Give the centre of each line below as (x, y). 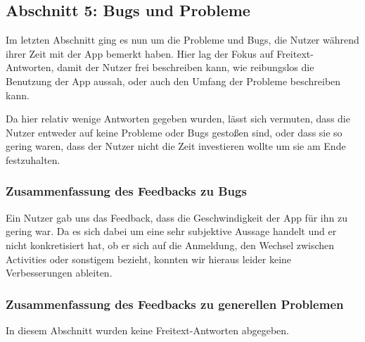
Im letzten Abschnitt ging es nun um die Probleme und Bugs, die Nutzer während (182, 40)
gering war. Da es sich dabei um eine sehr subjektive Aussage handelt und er (171, 231)
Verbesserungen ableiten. (59, 273)
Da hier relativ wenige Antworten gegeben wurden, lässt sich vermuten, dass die (178, 119)
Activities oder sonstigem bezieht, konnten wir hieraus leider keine (149, 259)
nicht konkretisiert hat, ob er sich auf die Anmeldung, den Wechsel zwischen (170, 245)
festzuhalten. (33, 159)
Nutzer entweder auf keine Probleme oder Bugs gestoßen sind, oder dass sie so (174, 132)
